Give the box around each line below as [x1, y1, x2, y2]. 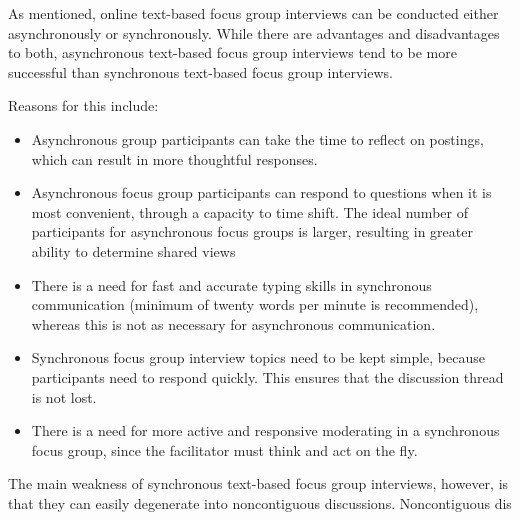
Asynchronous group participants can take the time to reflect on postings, [31, 128, 484, 149]
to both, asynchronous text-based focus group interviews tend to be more [8, 42, 457, 63]
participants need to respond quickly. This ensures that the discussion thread [31, 366, 504, 387]
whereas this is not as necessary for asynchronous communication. [31, 313, 436, 334]
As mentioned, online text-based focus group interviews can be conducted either [8, 3, 499, 23]
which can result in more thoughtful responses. [31, 148, 318, 169]
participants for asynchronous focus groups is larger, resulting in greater [31, 221, 473, 242]
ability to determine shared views [31, 240, 236, 261]
